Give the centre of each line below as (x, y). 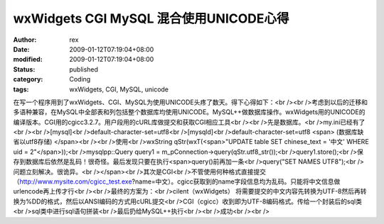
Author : (25, 40)
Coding (80, 79)
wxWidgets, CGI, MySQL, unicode (119, 89)
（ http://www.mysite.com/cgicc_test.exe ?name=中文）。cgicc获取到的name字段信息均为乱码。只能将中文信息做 (177, 181)
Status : (24, 69)
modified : (28, 60)
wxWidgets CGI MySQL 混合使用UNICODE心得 (151, 18)
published (84, 69)
